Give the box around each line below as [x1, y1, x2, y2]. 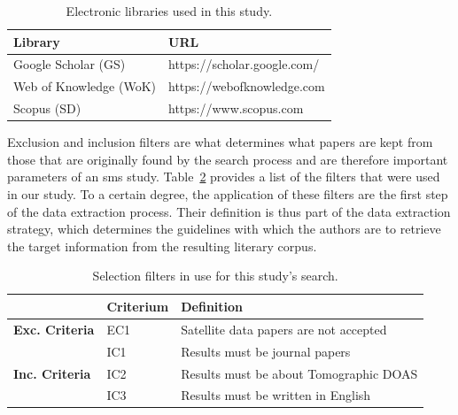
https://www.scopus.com [168, 99, 304, 118]
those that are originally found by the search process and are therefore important [7, 150, 448, 168]
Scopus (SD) [13, 99, 82, 118]
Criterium [106, 296, 169, 315]
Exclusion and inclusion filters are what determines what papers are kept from [7, 133, 433, 151]
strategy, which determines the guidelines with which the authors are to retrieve [7, 219, 441, 238]
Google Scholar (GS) [13, 55, 126, 73]
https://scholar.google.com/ [168, 55, 320, 73]
